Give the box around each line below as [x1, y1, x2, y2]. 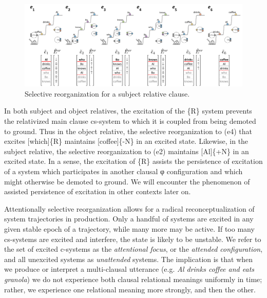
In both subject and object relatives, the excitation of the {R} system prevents [4, 105, 252, 116]
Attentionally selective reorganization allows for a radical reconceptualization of [4, 203, 255, 214]
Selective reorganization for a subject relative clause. [25, 88, 190, 99]
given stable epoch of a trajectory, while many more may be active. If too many [4, 223, 255, 234]
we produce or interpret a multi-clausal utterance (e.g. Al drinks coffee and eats [4, 264, 255, 274]
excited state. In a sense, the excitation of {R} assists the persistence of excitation [4, 156, 263, 166]
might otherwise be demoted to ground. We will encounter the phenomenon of [4, 176, 250, 187]
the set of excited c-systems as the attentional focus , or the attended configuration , [4, 244, 263, 254]
